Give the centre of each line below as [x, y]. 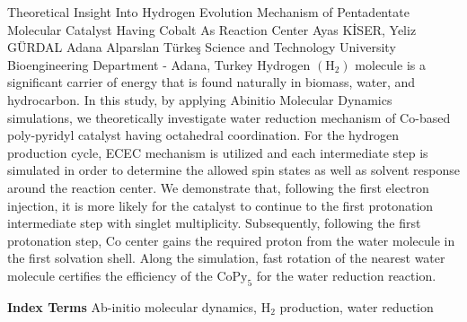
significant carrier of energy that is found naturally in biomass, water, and [211, 82]
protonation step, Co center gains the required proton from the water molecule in [231, 240]
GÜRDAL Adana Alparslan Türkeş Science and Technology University [202, 47]
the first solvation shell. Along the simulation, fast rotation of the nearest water [226, 258]
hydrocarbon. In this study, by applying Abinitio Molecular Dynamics [200, 99]
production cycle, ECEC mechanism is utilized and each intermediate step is [218, 152]
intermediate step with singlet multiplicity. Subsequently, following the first [214, 223]
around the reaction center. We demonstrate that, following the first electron [218, 187]
